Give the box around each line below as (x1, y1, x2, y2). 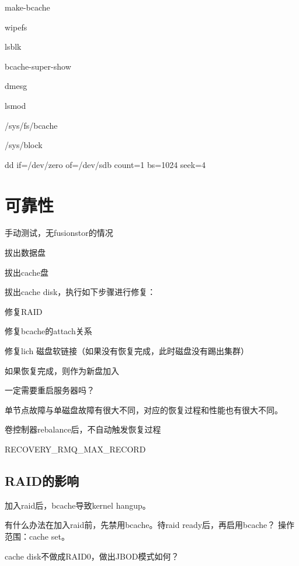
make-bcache (5, 1, 50, 13)
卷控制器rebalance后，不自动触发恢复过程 (5, 423, 161, 435)
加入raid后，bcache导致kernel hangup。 (5, 499, 151, 511)
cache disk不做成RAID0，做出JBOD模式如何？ (5, 550, 179, 562)
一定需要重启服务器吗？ (5, 384, 95, 396)
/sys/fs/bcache (5, 119, 58, 131)
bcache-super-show (5, 60, 71, 72)
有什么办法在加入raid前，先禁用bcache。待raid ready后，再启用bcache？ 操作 (5, 519, 294, 531)
